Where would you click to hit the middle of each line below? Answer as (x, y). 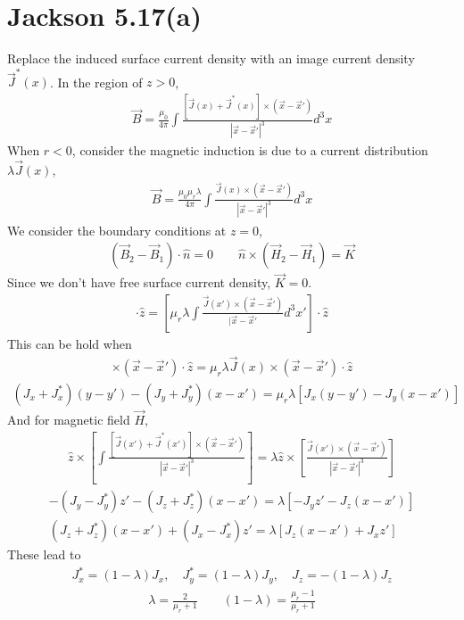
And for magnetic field (69, 420)
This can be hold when (70, 343)
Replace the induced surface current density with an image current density (211, 58)
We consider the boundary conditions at (117, 230)
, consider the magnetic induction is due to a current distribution (250, 150)
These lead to (44, 554)
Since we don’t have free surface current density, (139, 282)
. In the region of (96, 82)
